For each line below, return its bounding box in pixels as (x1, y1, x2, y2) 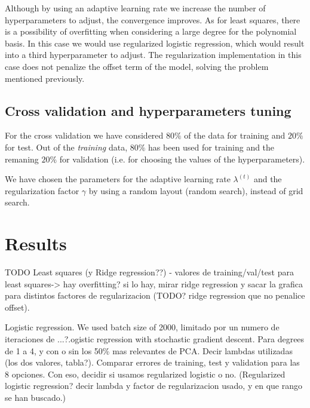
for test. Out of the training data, (5, 140, 128, 153)
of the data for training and (184, 129, 286, 142)
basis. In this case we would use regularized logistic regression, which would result (5, 36, 305, 49)
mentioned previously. (5, 72, 85, 84)
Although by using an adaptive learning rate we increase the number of (5, 2, 266, 14)
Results (5, 231, 67, 256)
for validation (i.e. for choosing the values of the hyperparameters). (59, 152, 305, 165)
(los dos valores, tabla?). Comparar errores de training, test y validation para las (5, 356, 300, 369)
